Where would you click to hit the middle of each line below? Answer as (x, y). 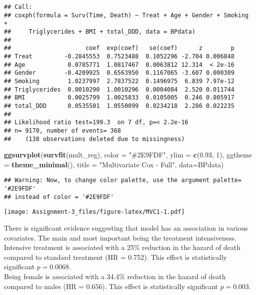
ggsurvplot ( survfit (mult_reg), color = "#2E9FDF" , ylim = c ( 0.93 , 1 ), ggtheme (128, 155)
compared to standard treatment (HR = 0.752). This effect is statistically (116, 257)
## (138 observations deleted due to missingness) (95, 139)
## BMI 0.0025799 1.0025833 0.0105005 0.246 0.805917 (119, 98)
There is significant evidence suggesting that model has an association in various (126, 227)
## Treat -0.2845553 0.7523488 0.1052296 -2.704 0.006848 (119, 56)
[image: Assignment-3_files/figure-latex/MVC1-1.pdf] (95, 212)
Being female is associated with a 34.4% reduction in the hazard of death (115, 276)
